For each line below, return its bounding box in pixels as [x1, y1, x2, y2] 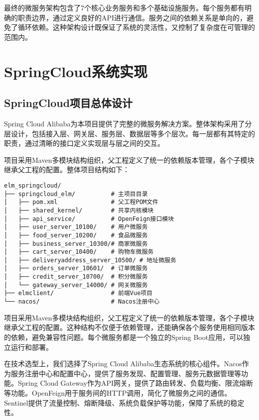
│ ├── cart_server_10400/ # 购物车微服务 [4, 248, 154, 256]
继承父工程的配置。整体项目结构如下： [4, 164, 129, 175]
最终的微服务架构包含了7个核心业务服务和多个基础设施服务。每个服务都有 [4, 2, 245, 12]
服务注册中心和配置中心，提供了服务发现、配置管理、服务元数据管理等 [10, 368, 241, 378]
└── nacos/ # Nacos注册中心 [4, 298, 160, 306]
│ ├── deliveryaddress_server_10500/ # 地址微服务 [4, 256, 176, 264]
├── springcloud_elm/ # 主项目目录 [4, 190, 148, 198]
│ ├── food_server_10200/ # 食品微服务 [4, 231, 148, 239]
